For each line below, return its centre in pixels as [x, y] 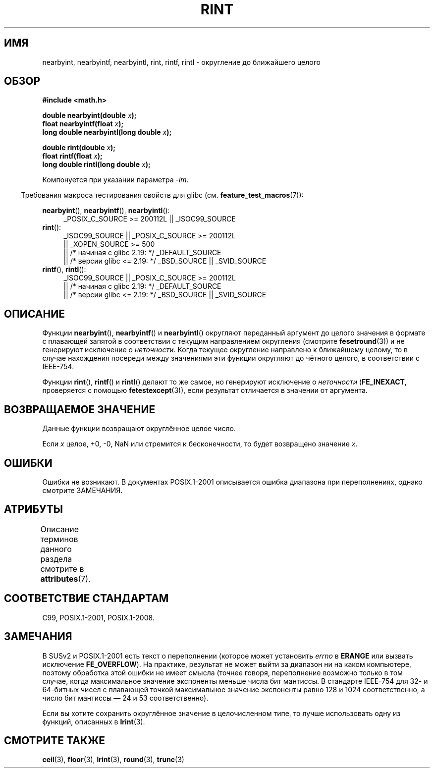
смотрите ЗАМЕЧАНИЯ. [82, 490]
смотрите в [62, 569]
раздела [56, 559]
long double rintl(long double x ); [96, 165]
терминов [59, 539]
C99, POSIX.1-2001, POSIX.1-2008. [98, 617]
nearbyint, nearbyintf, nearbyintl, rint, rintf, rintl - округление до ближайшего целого [181, 62]
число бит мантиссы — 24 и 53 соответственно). [125, 698]
